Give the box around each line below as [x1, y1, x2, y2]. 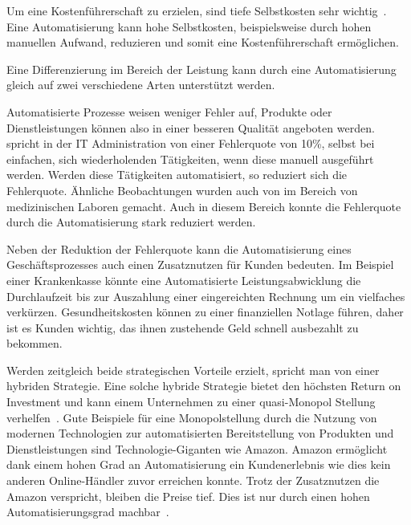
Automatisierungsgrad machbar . [6, 503, 169, 520]
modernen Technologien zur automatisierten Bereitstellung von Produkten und [6, 425, 394, 442]
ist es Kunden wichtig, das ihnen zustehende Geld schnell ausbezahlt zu [6, 319, 359, 336]
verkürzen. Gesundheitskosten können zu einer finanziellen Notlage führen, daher [6, 303, 404, 320]
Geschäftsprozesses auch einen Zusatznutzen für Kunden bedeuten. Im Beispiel [6, 256, 394, 273]
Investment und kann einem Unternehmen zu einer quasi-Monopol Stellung [6, 393, 376, 410]
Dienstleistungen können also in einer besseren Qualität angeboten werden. [6, 119, 375, 136]
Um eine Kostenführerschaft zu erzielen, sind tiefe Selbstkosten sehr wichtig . [6, 2, 387, 18]
